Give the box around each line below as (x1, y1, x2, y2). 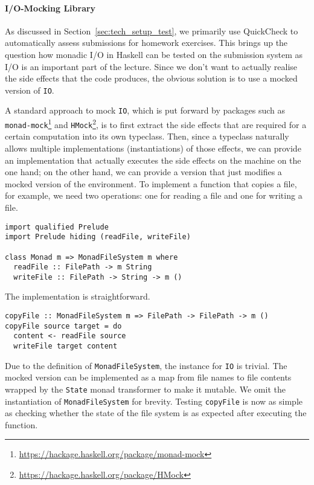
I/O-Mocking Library (5, 1, 96, 14)
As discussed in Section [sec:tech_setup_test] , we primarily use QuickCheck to (5, 24, 298, 37)
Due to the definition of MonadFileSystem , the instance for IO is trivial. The (5, 359, 287, 371)
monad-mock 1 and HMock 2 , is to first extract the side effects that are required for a (5, 117, 307, 130)
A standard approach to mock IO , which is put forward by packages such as (5, 104, 286, 117)
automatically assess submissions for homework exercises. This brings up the (5, 36, 288, 49)
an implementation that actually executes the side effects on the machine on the (5, 153, 301, 166)
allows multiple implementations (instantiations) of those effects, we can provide (5, 141, 301, 154)
